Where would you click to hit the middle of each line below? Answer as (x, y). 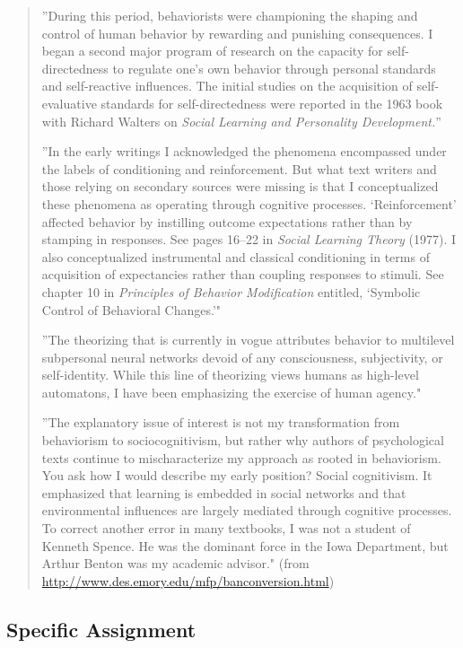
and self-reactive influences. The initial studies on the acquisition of (227, 86)
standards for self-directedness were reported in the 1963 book (272, 103)
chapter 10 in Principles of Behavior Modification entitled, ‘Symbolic (231, 291)
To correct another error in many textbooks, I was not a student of (226, 528)
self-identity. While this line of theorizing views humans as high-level (230, 375)
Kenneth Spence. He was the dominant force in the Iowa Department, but (245, 545)
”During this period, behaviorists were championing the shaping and (230, 15)
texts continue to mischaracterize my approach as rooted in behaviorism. (241, 457)
